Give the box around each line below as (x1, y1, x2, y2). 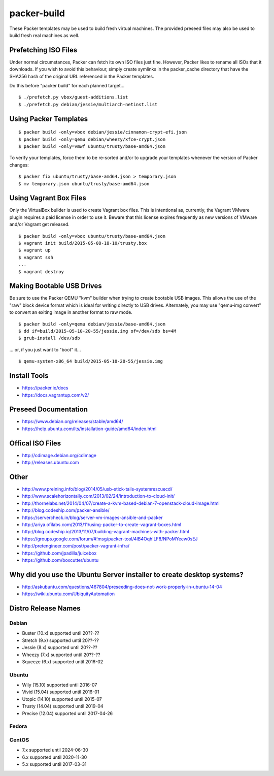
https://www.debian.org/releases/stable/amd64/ (22, 418, 124, 425)
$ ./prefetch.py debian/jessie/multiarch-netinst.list (18, 102, 158, 107)
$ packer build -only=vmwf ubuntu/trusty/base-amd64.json (18, 143, 166, 149)
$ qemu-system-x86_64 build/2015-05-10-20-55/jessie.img (18, 359, 163, 364)
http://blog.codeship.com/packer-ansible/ (22, 507, 110, 513)
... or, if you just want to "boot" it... (9, 346, 81, 352)
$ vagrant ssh (18, 254, 53, 260)
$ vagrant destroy (18, 269, 64, 274)
